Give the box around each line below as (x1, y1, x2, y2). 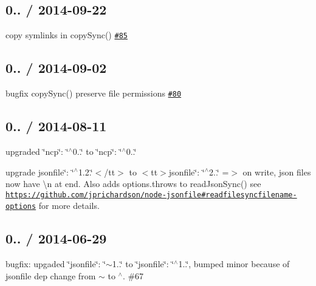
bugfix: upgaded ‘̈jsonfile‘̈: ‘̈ (5, 257, 106, 270)
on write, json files (242, 165, 311, 178)
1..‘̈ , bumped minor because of (178, 257, 290, 270)
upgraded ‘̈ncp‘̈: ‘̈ (5, 145, 69, 157)
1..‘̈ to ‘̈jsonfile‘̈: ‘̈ (112, 257, 174, 270)
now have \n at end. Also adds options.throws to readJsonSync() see (5, 177, 261, 190)
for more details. (38, 199, 100, 212)
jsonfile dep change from (5, 269, 96, 282)
